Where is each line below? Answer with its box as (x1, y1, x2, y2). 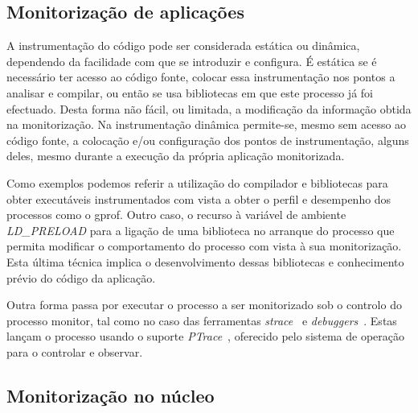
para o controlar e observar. (6, 343, 143, 360)
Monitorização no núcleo (6, 382, 215, 407)
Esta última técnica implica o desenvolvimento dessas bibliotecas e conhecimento (6, 253, 404, 270)
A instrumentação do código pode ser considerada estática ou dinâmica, (6, 37, 360, 54)
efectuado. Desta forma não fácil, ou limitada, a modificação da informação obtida (6, 100, 412, 117)
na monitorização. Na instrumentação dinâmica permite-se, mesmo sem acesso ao (6, 116, 407, 133)
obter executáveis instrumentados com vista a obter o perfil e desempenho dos (6, 190, 391, 207)
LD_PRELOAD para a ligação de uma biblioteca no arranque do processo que (6, 221, 395, 238)
